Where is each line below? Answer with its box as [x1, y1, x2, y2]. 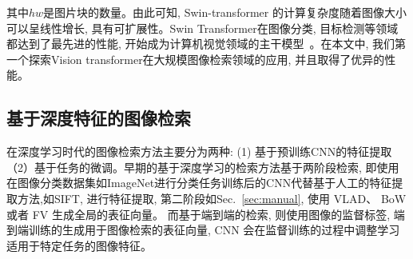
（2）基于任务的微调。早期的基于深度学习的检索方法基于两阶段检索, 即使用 [6, 158, 399, 175]
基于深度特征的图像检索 [6, 106, 191, 130]
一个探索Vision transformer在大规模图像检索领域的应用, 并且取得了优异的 [6, 50, 385, 67]
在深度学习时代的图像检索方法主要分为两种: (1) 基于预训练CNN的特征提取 [6, 143, 392, 160]
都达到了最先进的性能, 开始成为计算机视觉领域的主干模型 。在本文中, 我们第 [6, 35, 407, 52]
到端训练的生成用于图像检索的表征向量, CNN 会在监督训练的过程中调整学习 [6, 221, 400, 238]
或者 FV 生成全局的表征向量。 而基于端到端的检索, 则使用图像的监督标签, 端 [6, 205, 405, 222]
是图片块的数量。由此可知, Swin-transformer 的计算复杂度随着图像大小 [43, 4, 407, 20]
